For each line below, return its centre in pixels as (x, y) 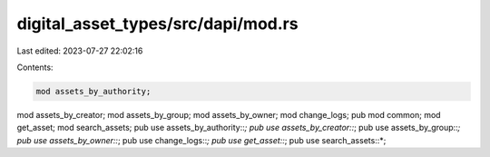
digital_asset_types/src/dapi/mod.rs (157, 24)
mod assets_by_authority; (93, 91)
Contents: (35, 67)
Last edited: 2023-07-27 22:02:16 (80, 51)
